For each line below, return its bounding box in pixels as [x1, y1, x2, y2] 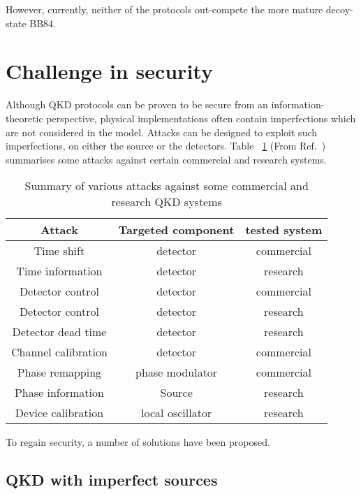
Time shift [34, 242, 85, 259]
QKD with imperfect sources [6, 469, 218, 491]
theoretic [6, 110, 43, 125]
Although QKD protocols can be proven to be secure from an [6, 97, 268, 112]
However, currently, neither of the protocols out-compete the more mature [6, 2, 323, 16]
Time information [16, 263, 103, 279]
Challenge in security [6, 57, 213, 85]
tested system [245, 221, 323, 238]
